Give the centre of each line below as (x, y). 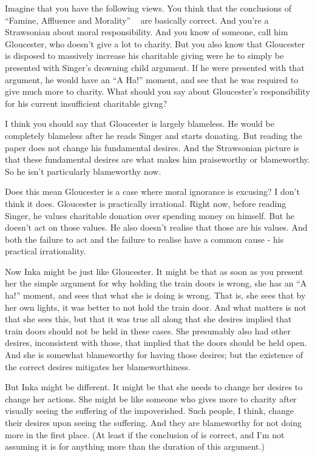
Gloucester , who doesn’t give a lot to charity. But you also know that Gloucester (155, 43)
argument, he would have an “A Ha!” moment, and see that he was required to (152, 79)
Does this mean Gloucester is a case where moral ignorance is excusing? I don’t (152, 191)
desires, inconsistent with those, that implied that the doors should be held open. (156, 343)
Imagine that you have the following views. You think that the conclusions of (148, 8)
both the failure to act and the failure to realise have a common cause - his (144, 239)
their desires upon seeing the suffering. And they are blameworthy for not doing (154, 422)
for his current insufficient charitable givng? (86, 103)
